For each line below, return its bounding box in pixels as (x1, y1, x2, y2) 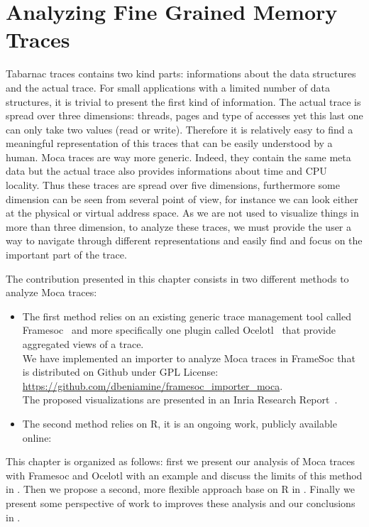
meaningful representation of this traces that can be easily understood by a (6, 136, 333, 151)
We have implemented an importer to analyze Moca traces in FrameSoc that (22, 350, 356, 365)
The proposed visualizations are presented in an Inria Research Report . (22, 392, 338, 407)
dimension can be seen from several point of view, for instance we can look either (6, 191, 358, 206)
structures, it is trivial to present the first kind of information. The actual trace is (6, 94, 361, 109)
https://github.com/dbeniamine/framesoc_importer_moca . (22, 378, 283, 393)
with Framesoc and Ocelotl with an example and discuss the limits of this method (6, 467, 363, 482)
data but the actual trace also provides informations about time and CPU (6, 163, 327, 178)
